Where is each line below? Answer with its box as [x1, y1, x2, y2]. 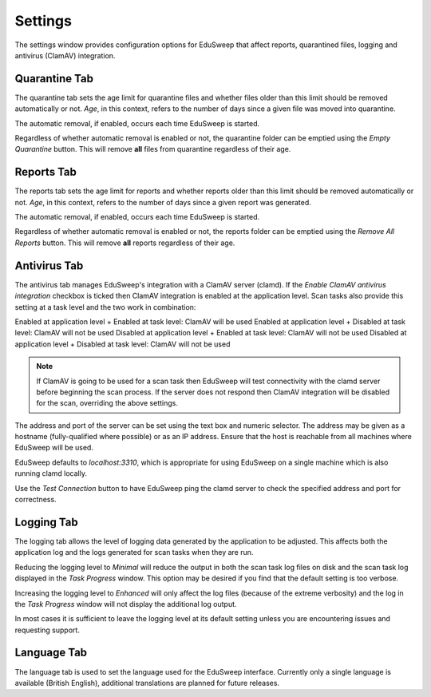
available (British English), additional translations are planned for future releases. [14, 678, 279, 687]
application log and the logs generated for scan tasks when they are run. [14, 548, 254, 557]
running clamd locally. [14, 469, 88, 478]
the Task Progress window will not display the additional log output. [14, 599, 237, 608]
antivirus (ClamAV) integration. [14, 50, 116, 60]
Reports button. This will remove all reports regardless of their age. [14, 238, 235, 248]
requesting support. [14, 625, 80, 635]
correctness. [14, 495, 57, 505]
